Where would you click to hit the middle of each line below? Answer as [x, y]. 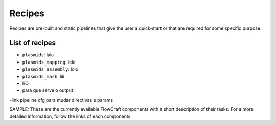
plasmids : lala [38, 55]
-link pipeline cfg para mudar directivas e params [61, 100]
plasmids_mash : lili [43, 76]
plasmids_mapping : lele [49, 62]
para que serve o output [48, 90]
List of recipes [33, 43]
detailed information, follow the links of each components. [71, 116]
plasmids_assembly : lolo [50, 69]
